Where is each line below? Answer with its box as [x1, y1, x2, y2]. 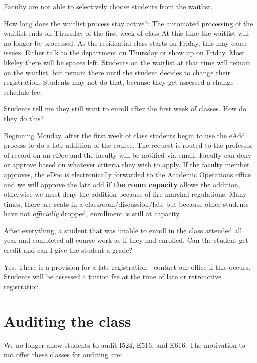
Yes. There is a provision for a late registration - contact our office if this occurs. [4, 261, 251, 272]
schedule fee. [4, 86, 42, 97]
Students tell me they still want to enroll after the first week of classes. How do [4, 103, 247, 114]
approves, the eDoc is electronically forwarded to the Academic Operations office [4, 169, 251, 179]
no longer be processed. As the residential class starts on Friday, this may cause [4, 37, 248, 48]
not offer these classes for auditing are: [4, 349, 122, 360]
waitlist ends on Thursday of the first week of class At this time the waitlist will [4, 28, 249, 38]
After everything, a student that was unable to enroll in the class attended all [4, 225, 242, 235]
